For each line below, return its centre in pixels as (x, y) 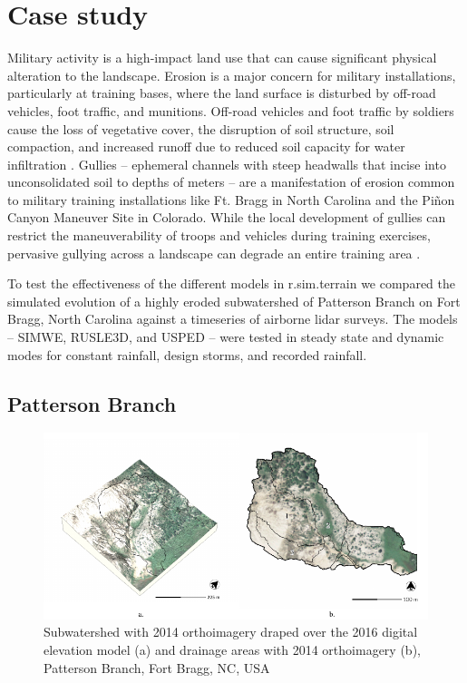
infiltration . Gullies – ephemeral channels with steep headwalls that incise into (227, 164)
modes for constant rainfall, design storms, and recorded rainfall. (187, 354)
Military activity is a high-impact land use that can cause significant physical (222, 58)
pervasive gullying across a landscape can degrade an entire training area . (214, 253)
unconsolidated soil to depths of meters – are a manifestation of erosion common (231, 182)
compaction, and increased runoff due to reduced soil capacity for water (206, 146)
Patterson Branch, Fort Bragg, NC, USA (157, 667)
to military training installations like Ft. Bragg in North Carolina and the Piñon (231, 199)
